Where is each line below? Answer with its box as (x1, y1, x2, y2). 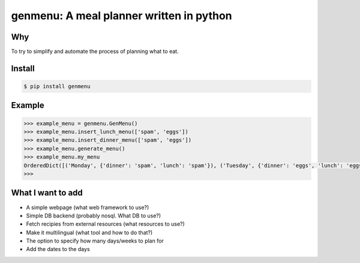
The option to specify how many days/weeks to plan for (26, 237, 164, 244)
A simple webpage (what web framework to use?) (26, 204, 149, 211)
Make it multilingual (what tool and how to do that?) (26, 229, 153, 236)
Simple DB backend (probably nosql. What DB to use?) (26, 212, 161, 219)
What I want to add (11, 188, 83, 198)
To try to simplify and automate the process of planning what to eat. (11, 48, 179, 55)
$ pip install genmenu (23, 83, 91, 90)
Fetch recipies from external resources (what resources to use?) (26, 220, 185, 228)
